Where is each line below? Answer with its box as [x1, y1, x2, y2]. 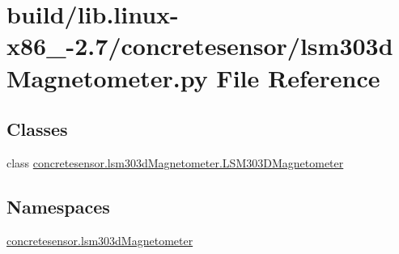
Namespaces [6, 193, 110, 218]
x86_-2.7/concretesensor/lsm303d [6, 29, 393, 62]
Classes [6, 116, 68, 142]
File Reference [216, 61, 380, 94]
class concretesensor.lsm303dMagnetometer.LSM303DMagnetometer [6, 154, 344, 171]
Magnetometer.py [6, 61, 208, 94]
